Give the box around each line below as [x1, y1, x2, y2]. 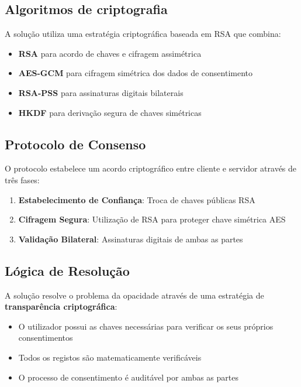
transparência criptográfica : [5, 300, 117, 313]
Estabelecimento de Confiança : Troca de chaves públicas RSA [18, 193, 255, 206]
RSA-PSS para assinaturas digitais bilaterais [18, 86, 184, 98]
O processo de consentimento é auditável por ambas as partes [18, 371, 238, 383]
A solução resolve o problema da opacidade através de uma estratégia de [5, 289, 264, 301]
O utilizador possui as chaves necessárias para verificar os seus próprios [18, 320, 274, 332]
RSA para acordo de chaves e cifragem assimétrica [18, 47, 202, 59]
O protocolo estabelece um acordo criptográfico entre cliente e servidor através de [5, 162, 297, 174]
